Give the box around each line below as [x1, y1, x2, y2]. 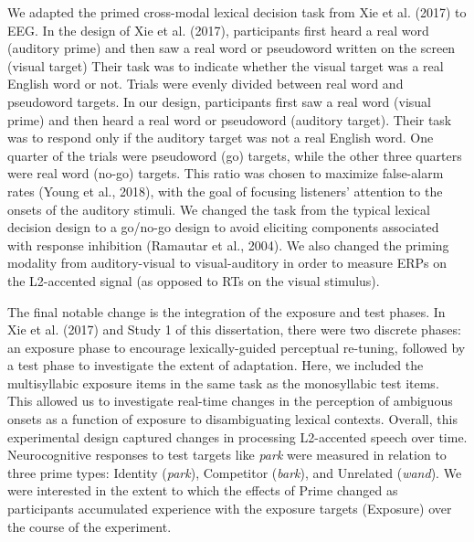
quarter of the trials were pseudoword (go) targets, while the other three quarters [7, 145, 462, 165]
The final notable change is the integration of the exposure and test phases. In [7, 302, 446, 321]
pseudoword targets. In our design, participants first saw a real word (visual [7, 91, 431, 111]
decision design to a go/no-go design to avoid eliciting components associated [7, 218, 439, 237]
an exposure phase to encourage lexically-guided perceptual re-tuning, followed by [7, 337, 466, 356]
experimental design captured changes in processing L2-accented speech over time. [7, 427, 468, 446]
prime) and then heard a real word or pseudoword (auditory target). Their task [7, 110, 452, 129]
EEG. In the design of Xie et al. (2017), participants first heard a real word [7, 20, 429, 39]
